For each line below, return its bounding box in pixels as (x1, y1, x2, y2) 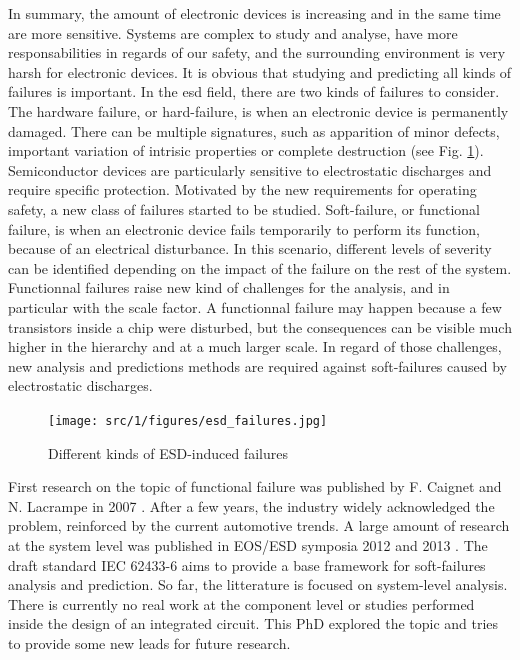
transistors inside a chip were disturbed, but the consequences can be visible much (8, 316, 512, 337)
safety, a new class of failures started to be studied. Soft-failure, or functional (8, 198, 480, 219)
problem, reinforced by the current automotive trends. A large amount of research (8, 515, 510, 536)
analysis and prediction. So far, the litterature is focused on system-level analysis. (8, 574, 508, 595)
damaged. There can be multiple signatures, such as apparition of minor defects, (8, 120, 500, 141)
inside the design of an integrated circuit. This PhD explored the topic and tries (8, 613, 499, 634)
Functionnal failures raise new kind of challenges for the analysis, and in (8, 277, 450, 298)
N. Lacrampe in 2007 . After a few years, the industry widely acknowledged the (8, 495, 495, 516)
